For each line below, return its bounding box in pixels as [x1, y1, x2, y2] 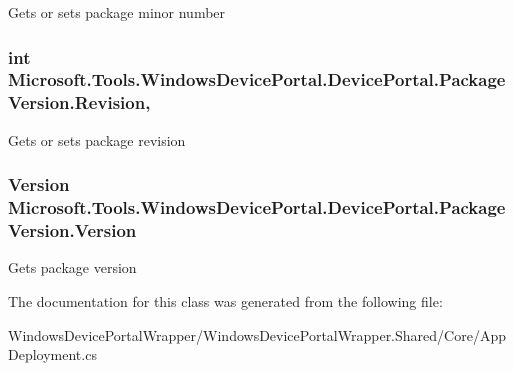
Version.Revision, [8, 90, 151, 115]
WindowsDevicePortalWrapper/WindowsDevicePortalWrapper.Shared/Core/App [8, 324, 506, 345]
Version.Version [8, 218, 137, 243]
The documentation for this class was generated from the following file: [8, 290, 443, 311]
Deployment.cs [8, 344, 97, 365]
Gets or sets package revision [8, 129, 186, 150]
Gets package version [8, 257, 137, 278]
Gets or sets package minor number [8, 2, 226, 22]
